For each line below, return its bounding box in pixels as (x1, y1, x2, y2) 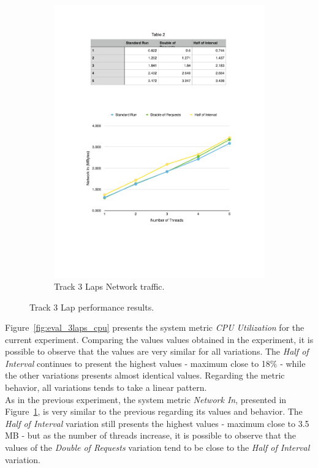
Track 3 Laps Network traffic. (54, 279, 165, 292)
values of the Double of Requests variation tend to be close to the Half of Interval (5, 441, 310, 454)
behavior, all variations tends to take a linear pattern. (5, 381, 207, 394)
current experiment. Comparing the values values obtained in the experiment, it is (5, 333, 314, 345)
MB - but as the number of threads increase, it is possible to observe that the (5, 429, 296, 442)
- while (280, 357, 306, 369)
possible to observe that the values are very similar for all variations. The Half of (5, 345, 309, 358)
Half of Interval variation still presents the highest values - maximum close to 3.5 (5, 417, 309, 429)
